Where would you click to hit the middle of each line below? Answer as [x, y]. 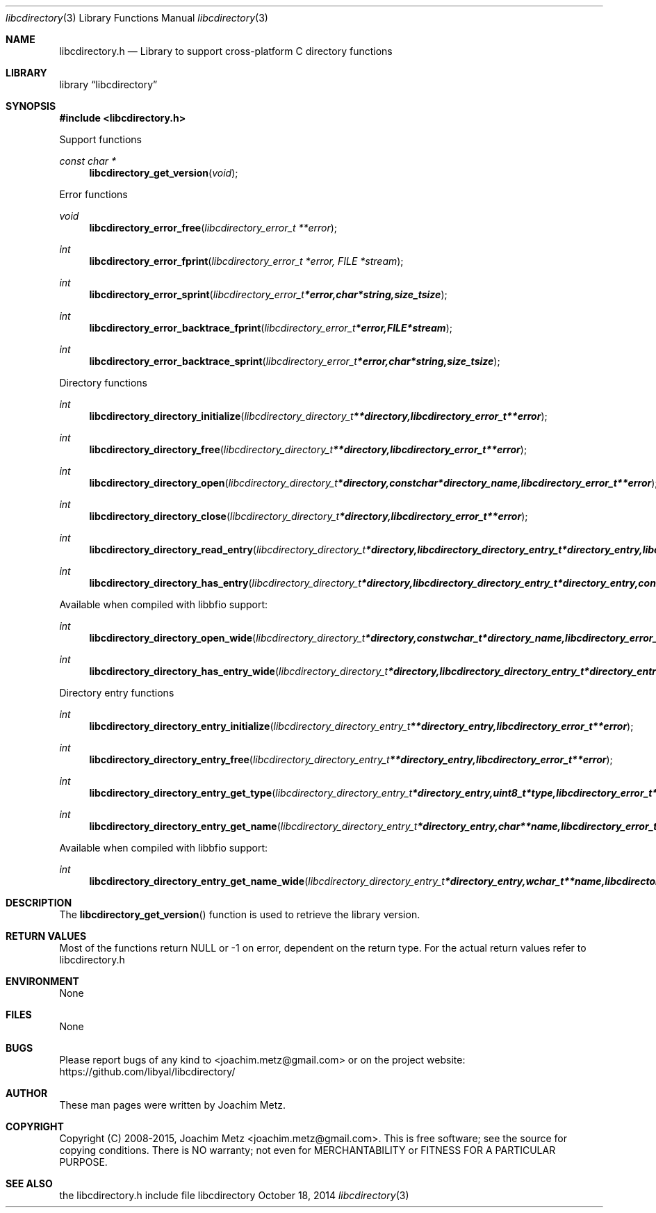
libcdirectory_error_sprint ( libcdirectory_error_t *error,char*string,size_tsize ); [268, 294]
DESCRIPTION [39, 903]
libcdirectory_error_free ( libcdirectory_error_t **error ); [213, 228]
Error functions [93, 194]
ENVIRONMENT [42, 981]
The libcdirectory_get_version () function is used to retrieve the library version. [240, 914]
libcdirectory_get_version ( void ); [164, 173]
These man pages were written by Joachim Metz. [172, 1105]
